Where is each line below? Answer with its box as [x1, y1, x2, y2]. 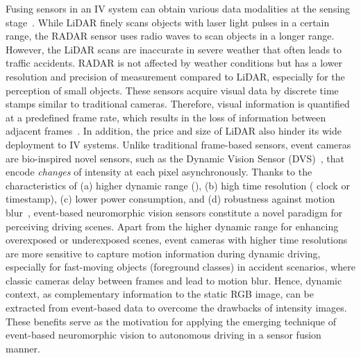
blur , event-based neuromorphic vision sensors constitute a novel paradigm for [6, 205, 343, 219]
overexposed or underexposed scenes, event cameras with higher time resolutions [6, 232, 348, 247]
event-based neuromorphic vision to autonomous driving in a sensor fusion [6, 327, 321, 342]
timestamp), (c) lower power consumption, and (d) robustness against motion [6, 191, 335, 206]
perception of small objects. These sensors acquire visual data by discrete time [6, 83, 339, 97]
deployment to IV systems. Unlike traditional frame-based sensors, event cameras [6, 137, 351, 151]
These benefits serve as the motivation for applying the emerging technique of [6, 314, 337, 328]
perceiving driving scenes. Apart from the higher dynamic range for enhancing [6, 219, 339, 233]
